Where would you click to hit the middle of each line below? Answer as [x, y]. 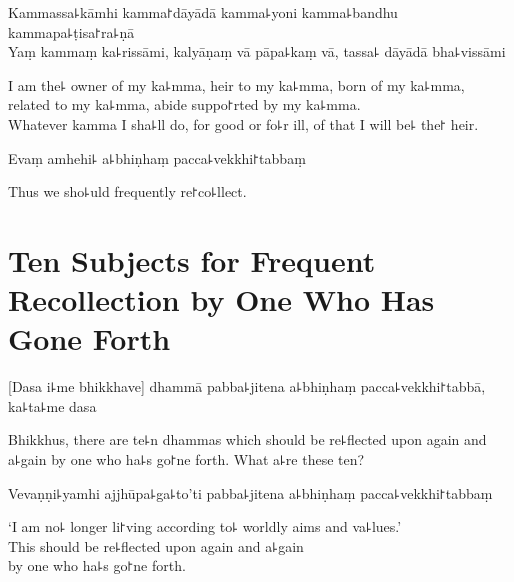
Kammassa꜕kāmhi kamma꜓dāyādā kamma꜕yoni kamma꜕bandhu [203, 12]
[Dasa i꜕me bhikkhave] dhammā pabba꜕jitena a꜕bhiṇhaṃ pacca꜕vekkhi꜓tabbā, [247, 386]
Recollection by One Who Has [221, 299]
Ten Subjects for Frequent [192, 259]
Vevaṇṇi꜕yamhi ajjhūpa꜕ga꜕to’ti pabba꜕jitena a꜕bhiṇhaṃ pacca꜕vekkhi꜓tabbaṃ [250, 492]
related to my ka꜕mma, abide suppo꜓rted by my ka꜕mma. [184, 104]
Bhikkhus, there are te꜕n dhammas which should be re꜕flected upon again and [247, 439]
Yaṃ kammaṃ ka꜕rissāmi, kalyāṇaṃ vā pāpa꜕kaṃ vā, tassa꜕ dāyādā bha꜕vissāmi [257, 51]
